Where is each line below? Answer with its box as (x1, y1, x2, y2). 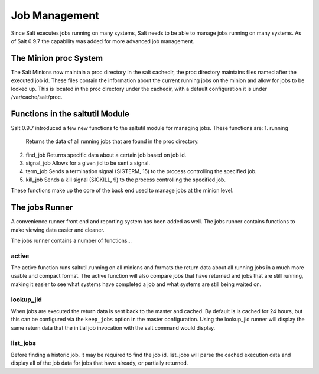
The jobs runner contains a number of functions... (11, 237, 132, 244)
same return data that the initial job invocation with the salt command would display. (11, 324, 216, 331)
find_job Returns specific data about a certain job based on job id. (25, 151, 187, 158)
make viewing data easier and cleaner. (11, 226, 105, 233)
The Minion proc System (11, 53, 103, 63)
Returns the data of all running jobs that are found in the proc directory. (25, 138, 199, 145)
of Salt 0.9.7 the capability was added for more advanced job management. (11, 37, 195, 44)
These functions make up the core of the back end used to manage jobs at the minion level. (11, 187, 234, 194)
